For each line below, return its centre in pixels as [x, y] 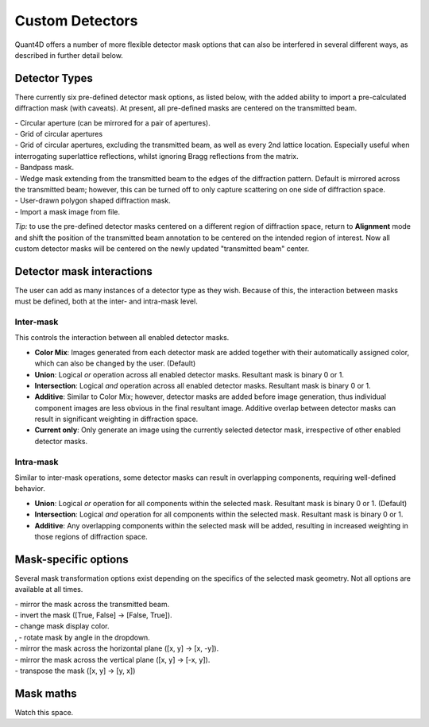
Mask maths [46, 693]
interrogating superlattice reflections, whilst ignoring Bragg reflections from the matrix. [157, 156]
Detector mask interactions [83, 271]
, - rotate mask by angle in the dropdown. [82, 637]
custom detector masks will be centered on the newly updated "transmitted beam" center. [162, 248]
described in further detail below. [69, 55]
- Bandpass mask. [44, 168]
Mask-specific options [71, 559]
